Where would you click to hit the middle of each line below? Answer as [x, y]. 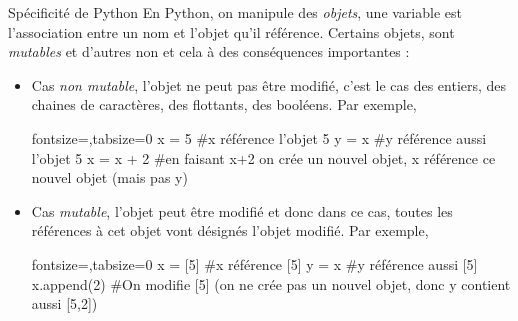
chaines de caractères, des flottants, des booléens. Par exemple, [224, 104]
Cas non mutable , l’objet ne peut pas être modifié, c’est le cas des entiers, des [269, 84]
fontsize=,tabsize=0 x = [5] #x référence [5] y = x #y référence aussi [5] [254, 263]
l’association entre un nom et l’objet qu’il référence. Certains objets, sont [231, 31]
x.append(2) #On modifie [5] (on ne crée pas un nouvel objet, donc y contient [271, 283]
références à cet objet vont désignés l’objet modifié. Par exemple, [230, 230]
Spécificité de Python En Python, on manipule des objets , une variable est [235, 12]
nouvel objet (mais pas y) [109, 177]
